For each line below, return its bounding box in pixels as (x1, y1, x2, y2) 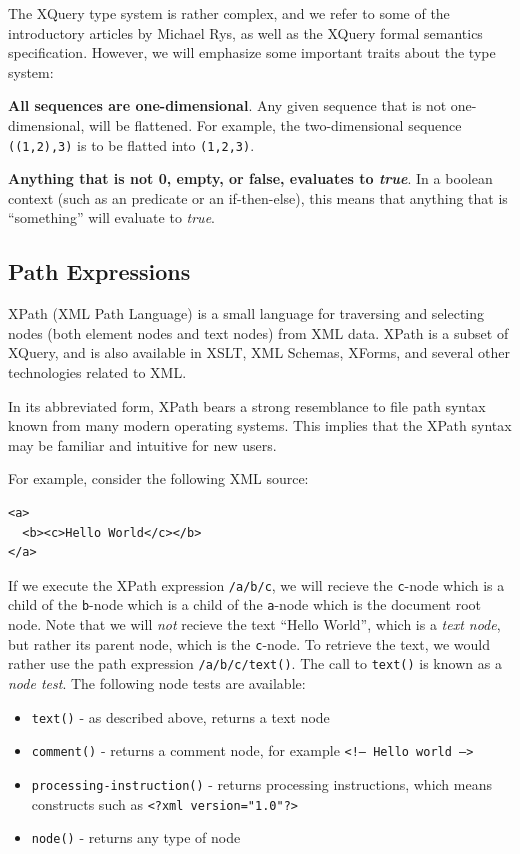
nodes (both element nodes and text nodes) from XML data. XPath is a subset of (8, 322, 509, 343)
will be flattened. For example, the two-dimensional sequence (88, 114, 462, 135)
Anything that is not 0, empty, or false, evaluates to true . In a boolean (8, 168, 493, 189)
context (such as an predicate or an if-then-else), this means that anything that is (8, 187, 508, 208)
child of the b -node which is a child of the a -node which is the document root (8, 594, 482, 615)
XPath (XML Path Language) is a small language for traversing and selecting (8, 303, 485, 324)
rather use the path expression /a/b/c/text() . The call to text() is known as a (8, 653, 502, 674)
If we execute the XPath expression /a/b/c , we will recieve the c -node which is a (8, 574, 505, 595)
